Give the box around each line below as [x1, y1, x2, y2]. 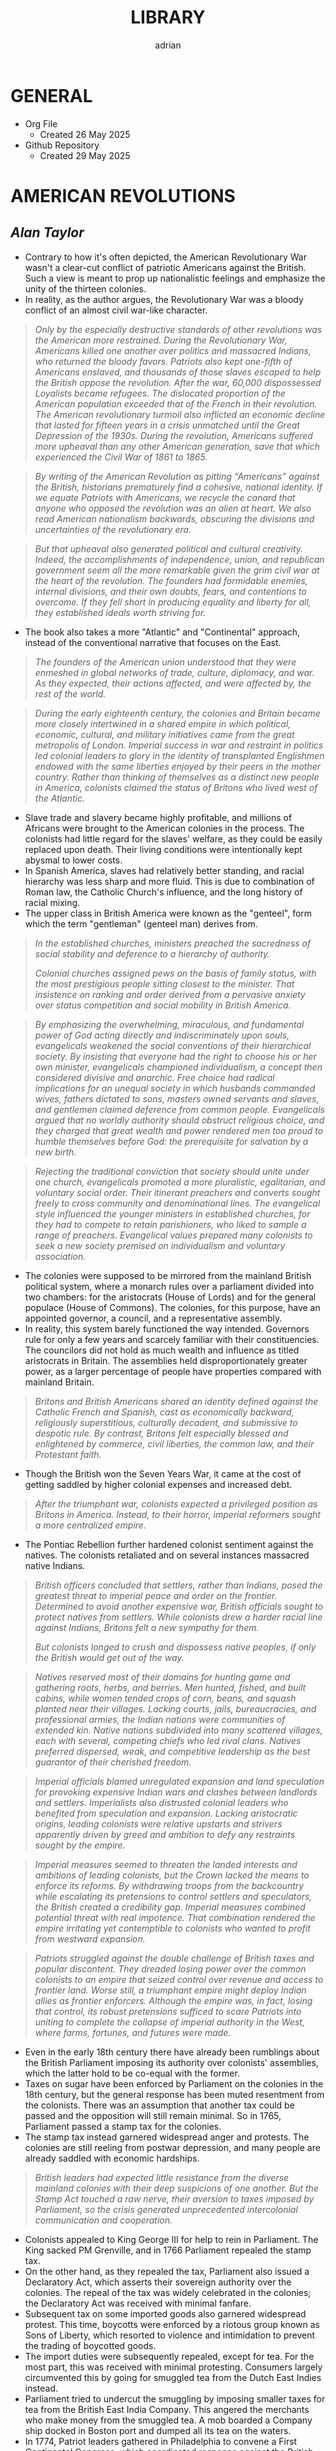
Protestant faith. [34, 1448, 102, 1460]
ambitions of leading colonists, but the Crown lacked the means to [34, 1869, 310, 1881]
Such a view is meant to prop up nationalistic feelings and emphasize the [24, 272, 326, 284]
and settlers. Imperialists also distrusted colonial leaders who [34, 1796, 289, 1808]
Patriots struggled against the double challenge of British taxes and [34, 1952, 315, 1964]
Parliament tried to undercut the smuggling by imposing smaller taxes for [24, 2392, 326, 2405]
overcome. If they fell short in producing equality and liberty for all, [34, 596, 312, 608]
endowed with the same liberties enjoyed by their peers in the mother [34, 760, 322, 772]
